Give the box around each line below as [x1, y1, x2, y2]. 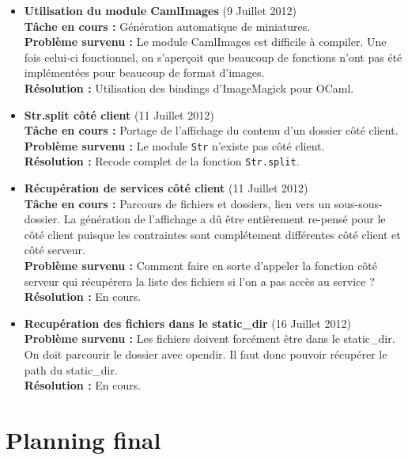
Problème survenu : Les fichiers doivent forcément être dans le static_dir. [24, 330, 395, 347]
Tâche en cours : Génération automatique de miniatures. [24, 17, 311, 34]
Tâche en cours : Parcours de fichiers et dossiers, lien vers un [24, 195, 331, 211]
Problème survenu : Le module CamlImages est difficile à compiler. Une [24, 33, 387, 50]
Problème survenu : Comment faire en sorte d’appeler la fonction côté [24, 257, 378, 274]
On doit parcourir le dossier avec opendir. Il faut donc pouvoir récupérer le [24, 346, 387, 362]
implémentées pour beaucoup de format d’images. [24, 64, 265, 81]
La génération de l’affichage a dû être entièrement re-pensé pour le [63, 211, 386, 227]
